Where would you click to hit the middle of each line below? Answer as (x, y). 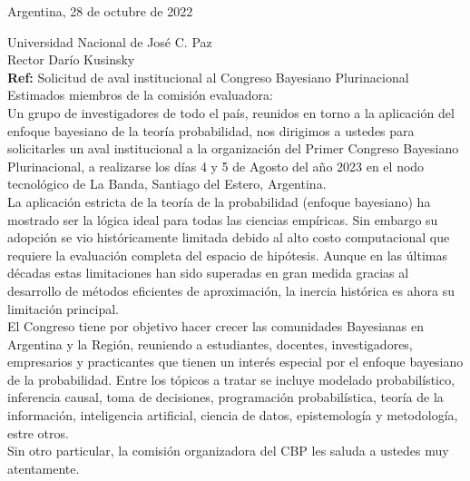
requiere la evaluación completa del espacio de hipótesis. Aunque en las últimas (227, 255)
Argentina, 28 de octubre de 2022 (100, 11)
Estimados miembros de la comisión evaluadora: (141, 95)
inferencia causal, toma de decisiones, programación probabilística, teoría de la (225, 397)
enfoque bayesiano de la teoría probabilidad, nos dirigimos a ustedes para (211, 130)
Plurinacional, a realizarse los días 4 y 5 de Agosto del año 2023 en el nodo (216, 166)
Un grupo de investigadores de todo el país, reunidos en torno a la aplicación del (231, 112)
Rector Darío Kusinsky (71, 59)
